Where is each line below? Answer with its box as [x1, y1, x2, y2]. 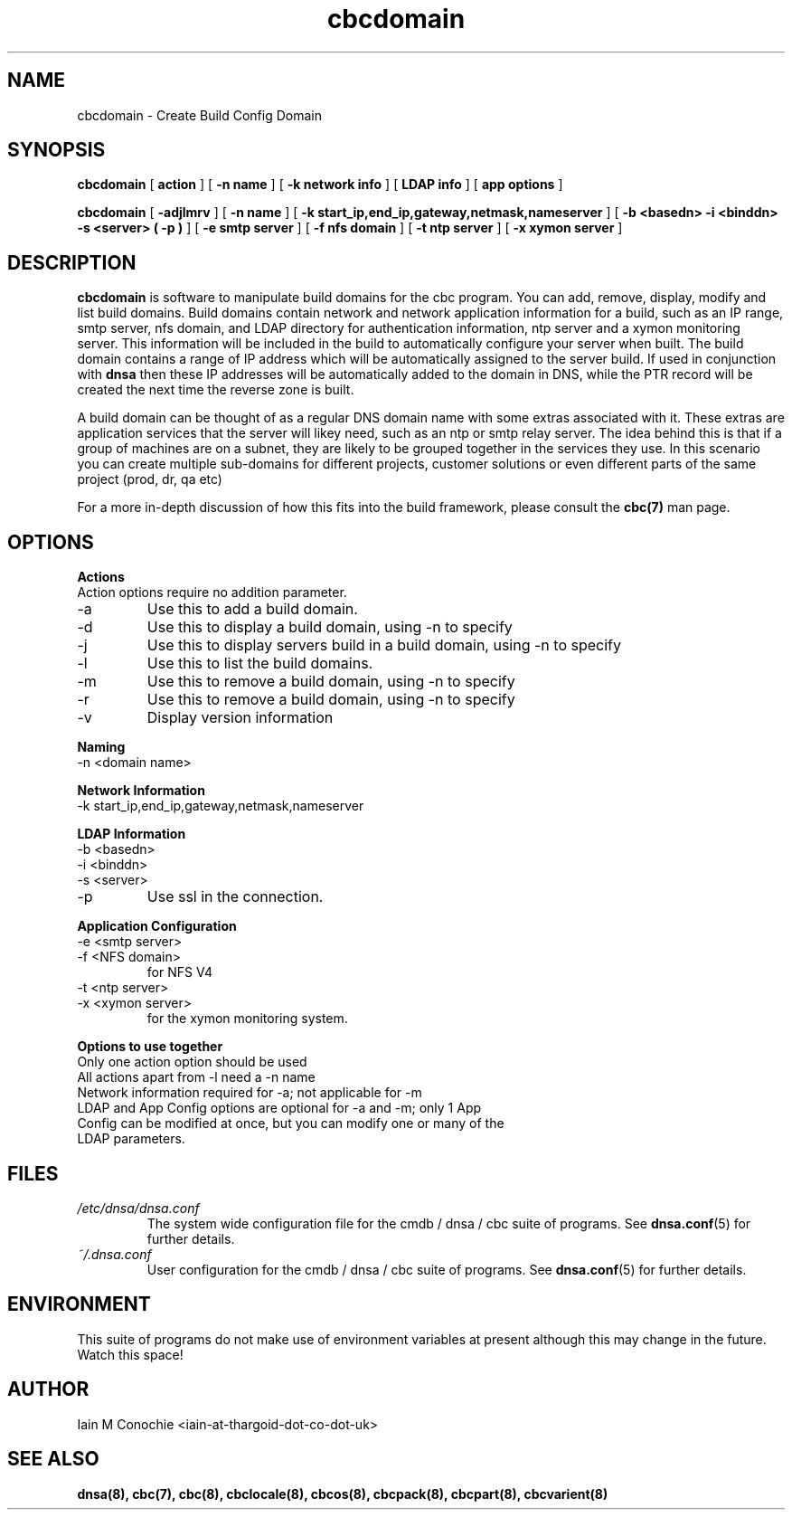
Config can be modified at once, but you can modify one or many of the [77, 1115, 504, 1132]
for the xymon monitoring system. [146, 1010, 348, 1027]
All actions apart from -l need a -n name [77, 1069, 316, 1086]
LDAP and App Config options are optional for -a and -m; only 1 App [77, 1100, 482, 1116]
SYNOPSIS [7, 138, 106, 162]
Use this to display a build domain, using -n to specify [146, 618, 513, 637]
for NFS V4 [146, 964, 213, 981]
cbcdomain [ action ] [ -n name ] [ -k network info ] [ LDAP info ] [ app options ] [77, 176, 563, 193]
